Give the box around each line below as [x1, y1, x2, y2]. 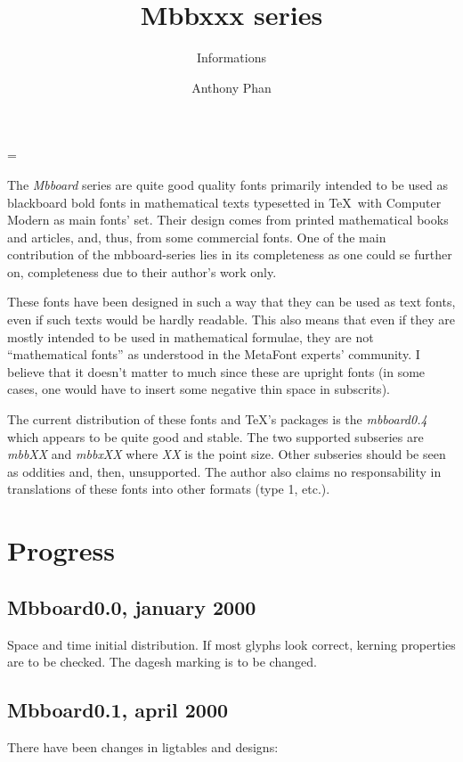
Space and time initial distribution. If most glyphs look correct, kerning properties [7, 635, 456, 653]
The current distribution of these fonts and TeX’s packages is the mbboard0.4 [7, 410, 427, 429]
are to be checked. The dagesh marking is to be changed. [7, 652, 317, 671]
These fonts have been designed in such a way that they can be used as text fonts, [7, 292, 456, 311]
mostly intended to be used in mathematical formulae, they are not [7, 327, 374, 346]
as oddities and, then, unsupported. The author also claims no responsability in [7, 462, 442, 480]
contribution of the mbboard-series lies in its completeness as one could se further [7, 245, 452, 264]
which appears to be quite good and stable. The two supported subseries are [7, 427, 424, 446]
